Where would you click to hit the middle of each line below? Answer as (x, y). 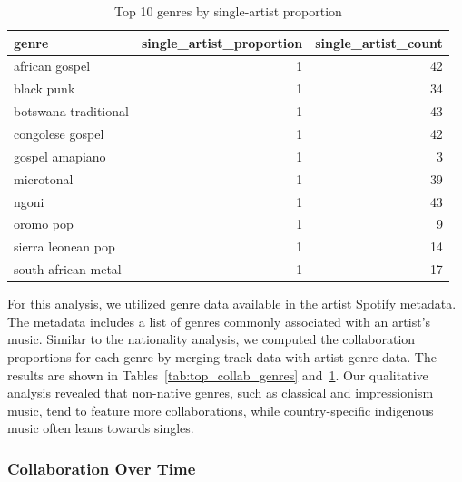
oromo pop (44, 224)
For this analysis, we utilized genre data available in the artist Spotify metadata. (232, 304)
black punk (44, 89)
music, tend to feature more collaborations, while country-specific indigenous (221, 410)
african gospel (52, 66)
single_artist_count (379, 42)
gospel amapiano (60, 156)
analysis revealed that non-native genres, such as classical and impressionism (221, 393)
